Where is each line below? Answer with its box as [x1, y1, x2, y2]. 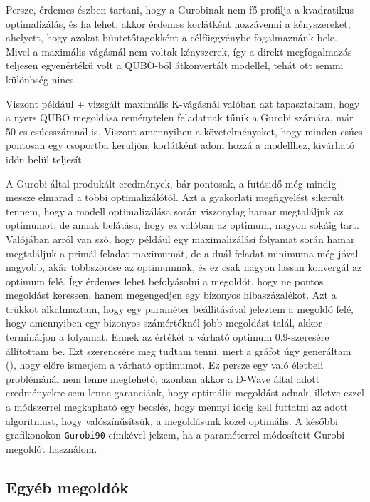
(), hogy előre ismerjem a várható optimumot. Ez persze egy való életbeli [6, 357, 324, 372]
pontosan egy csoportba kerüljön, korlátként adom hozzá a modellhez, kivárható [6, 138, 354, 153]
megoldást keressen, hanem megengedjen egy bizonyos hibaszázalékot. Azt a [6, 287, 337, 302]
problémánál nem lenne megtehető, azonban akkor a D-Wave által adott [6, 371, 320, 386]
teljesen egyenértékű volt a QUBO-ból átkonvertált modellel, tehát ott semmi [6, 58, 344, 73]
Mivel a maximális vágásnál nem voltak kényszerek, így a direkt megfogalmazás [6, 43, 352, 58]
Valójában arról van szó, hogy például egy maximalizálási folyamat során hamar [6, 231, 355, 246]
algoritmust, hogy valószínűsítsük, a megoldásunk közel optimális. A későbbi [6, 413, 338, 428]
